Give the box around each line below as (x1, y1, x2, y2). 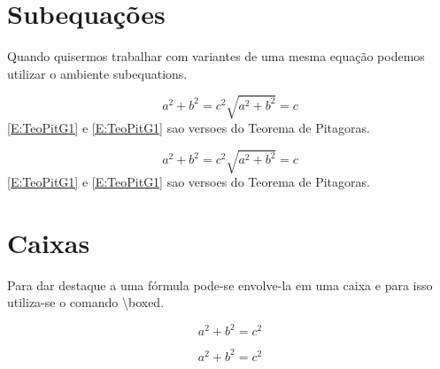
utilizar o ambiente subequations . (7, 64, 188, 82)
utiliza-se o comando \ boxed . (7, 293, 165, 311)
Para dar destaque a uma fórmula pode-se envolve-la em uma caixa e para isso (7, 275, 433, 294)
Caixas (7, 224, 90, 260)
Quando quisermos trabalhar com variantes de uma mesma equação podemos (7, 47, 425, 65)
